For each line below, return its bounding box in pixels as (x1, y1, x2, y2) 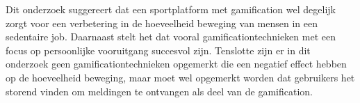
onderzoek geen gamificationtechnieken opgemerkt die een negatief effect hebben (6, 56, 347, 71)
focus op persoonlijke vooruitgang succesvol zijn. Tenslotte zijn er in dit (6, 42, 311, 57)
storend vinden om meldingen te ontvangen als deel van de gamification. (6, 84, 313, 98)
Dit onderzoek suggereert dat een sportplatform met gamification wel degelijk (6, 2, 336, 16)
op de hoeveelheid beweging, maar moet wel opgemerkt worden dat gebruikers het (6, 70, 355, 84)
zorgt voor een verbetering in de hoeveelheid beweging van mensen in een (6, 15, 318, 30)
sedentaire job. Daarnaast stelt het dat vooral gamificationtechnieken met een (6, 29, 336, 44)
